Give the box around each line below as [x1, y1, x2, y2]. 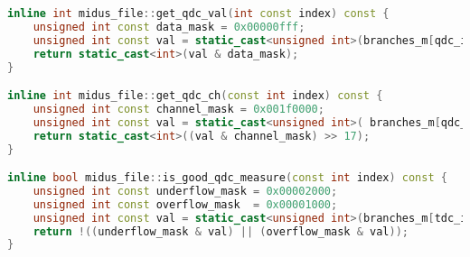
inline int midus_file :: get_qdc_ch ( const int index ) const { [7, 89, 383, 103]
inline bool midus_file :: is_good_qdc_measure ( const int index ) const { [7, 171, 447, 185]
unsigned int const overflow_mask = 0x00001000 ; [33, 197, 338, 211]
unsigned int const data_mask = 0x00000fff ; [33, 20, 305, 33]
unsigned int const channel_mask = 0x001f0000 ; [33, 102, 324, 115]
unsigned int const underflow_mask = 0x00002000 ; [33, 184, 338, 197]
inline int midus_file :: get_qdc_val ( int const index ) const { [7, 7, 390, 20]
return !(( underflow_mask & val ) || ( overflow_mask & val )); [33, 225, 409, 238]
